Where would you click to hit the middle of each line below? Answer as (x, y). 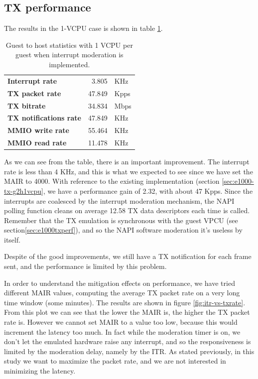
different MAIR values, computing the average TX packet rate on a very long (122, 293)
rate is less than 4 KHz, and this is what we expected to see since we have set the (129, 171)
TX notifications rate (44, 118)
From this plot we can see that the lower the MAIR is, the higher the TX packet (127, 312)
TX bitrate (27, 105)
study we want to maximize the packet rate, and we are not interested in (115, 361)
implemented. (69, 64)
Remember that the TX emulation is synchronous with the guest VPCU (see (121, 220)
